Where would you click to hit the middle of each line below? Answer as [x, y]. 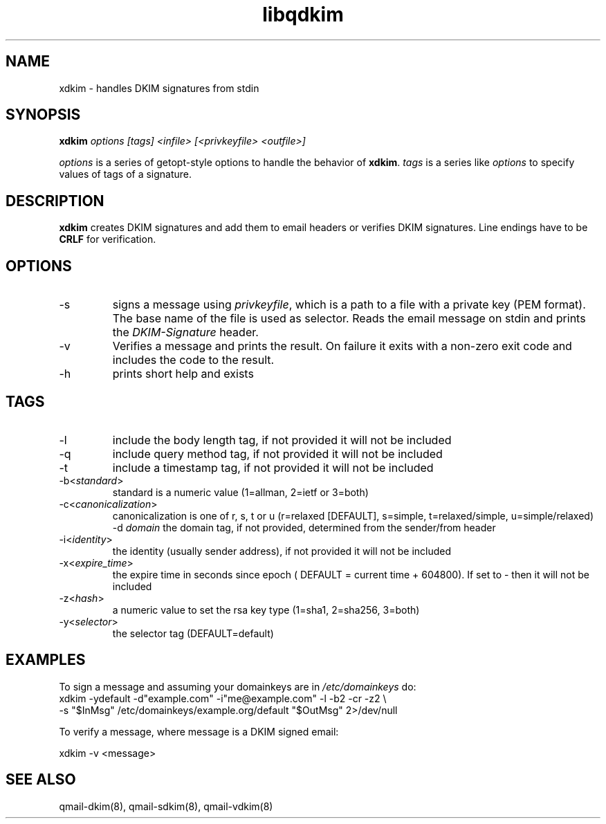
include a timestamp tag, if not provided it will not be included [273, 467]
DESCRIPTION [55, 201]
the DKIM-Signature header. [185, 332]
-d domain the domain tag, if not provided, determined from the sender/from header [304, 527]
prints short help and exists [183, 374]
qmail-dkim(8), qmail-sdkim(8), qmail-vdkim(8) [166, 806]
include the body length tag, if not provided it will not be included [282, 440]
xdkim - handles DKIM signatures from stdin [159, 88]
